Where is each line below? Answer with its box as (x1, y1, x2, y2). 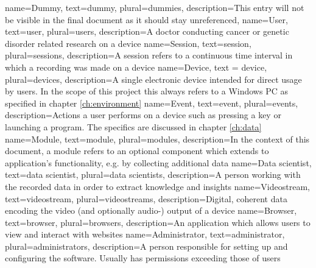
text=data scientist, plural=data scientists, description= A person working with (5, 168, 301, 181)
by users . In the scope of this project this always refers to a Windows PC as (5, 85, 288, 97)
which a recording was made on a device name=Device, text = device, (5, 60, 267, 73)
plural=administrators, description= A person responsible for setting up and (5, 239, 288, 252)
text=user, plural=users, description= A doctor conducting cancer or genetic (5, 25, 289, 38)
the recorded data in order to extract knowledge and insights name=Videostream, (5, 180, 310, 192)
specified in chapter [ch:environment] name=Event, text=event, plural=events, (5, 96, 298, 109)
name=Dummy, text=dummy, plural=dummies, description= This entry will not (5, 1, 304, 13)
